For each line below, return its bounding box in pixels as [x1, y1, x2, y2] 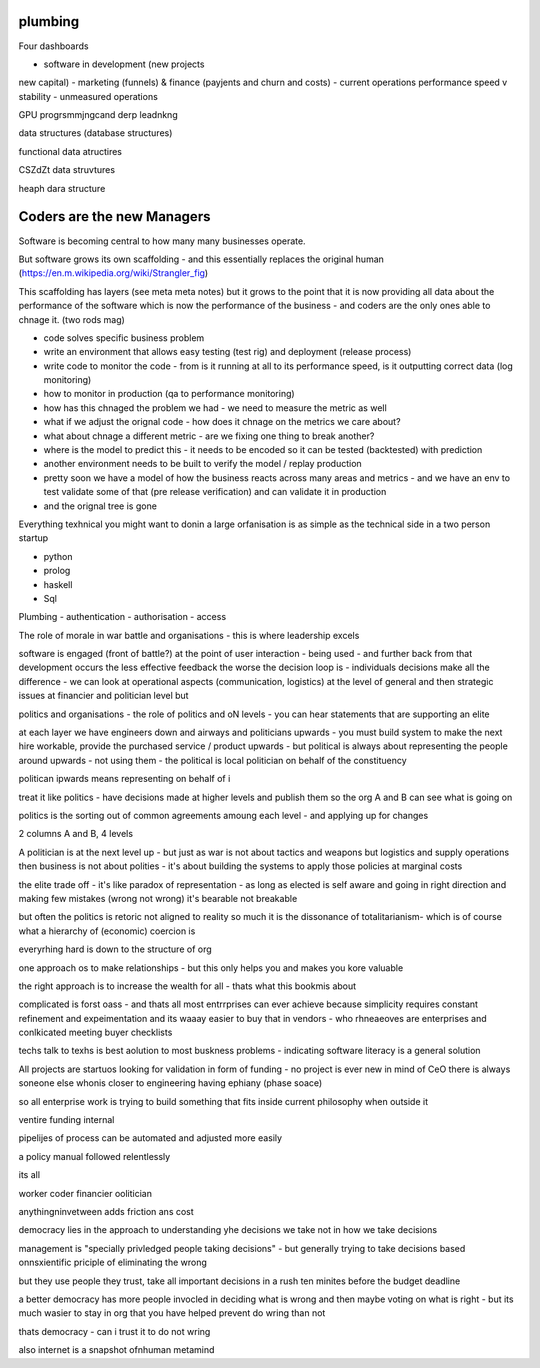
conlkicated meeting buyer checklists [18, 1026, 173, 1039]
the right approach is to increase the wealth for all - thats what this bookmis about [18, 980, 357, 992]
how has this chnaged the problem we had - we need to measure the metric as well [43, 401, 387, 414]
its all [18, 1169, 40, 1181]
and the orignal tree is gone [43, 500, 157, 512]
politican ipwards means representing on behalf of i [18, 773, 231, 785]
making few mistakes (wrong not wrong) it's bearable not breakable [18, 892, 298, 904]
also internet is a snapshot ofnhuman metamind [18, 1344, 215, 1356]
